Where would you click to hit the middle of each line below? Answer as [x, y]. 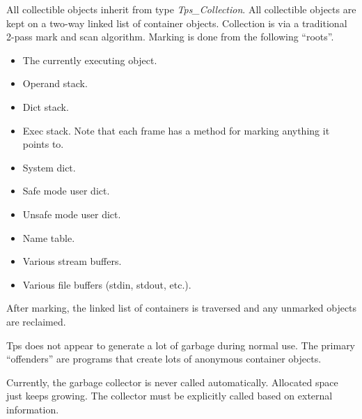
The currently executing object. [90, 60]
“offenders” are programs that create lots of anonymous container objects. [164, 359]
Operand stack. [55, 83]
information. [33, 409]
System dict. [49, 167]
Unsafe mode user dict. [72, 214]
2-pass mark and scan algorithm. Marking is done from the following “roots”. [170, 37]
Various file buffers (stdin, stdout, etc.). [107, 284]
